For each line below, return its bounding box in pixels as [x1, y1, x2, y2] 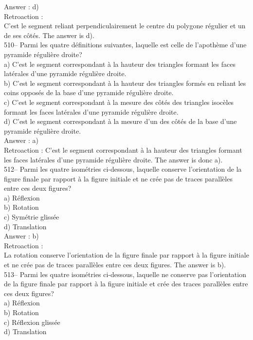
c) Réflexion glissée [4, 317, 60, 327]
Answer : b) [4, 231, 39, 241]
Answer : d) [4, 1, 39, 11]
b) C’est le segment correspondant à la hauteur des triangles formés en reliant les [4, 78, 246, 88]
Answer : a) [4, 135, 38, 145]
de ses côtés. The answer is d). [4, 30, 94, 40]
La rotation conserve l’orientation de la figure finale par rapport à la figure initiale [4, 250, 249, 260]
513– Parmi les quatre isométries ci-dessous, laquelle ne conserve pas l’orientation [4, 269, 246, 279]
